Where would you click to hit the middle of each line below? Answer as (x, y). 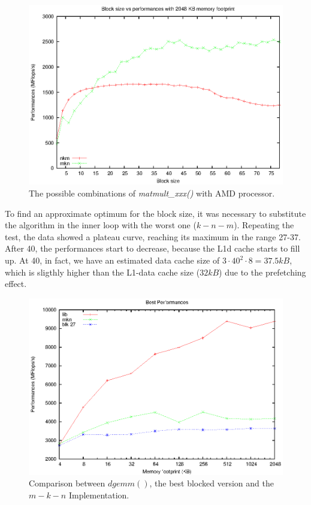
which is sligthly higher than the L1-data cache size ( (102, 272)
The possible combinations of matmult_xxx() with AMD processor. (152, 193)
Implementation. (99, 495)
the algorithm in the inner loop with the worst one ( (101, 225)
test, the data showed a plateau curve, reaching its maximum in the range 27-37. (153, 236)
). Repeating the (264, 225)
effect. (16, 284)
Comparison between (67, 483)
